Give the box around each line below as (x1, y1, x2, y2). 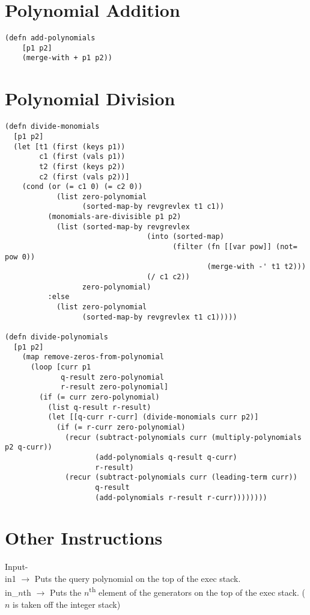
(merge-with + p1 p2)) (22, 54, 112, 63)
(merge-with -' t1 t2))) (207, 262, 306, 271)
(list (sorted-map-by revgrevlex (56, 222, 190, 231)
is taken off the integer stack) (13, 598, 121, 610)
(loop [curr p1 (30, 362, 91, 371)
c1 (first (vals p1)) (39, 152, 126, 161)
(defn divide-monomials (5, 122, 100, 131)
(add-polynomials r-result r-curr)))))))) (95, 493, 267, 502)
